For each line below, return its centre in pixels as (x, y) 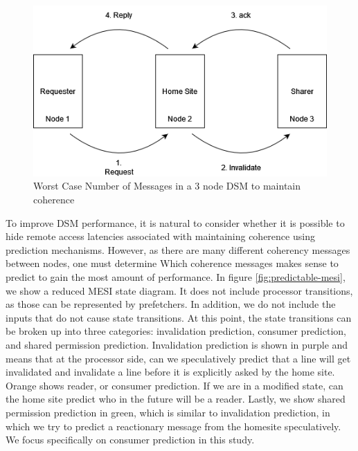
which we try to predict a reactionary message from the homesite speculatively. (173, 426)
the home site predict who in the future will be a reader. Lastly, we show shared (176, 399)
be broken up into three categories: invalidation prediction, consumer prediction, (176, 331)
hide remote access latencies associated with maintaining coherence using (160, 236)
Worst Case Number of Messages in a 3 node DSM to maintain (167, 186)
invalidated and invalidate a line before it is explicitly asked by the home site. (170, 372)
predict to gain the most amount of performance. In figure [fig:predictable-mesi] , (176, 276)
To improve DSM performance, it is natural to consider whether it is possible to (175, 222)
